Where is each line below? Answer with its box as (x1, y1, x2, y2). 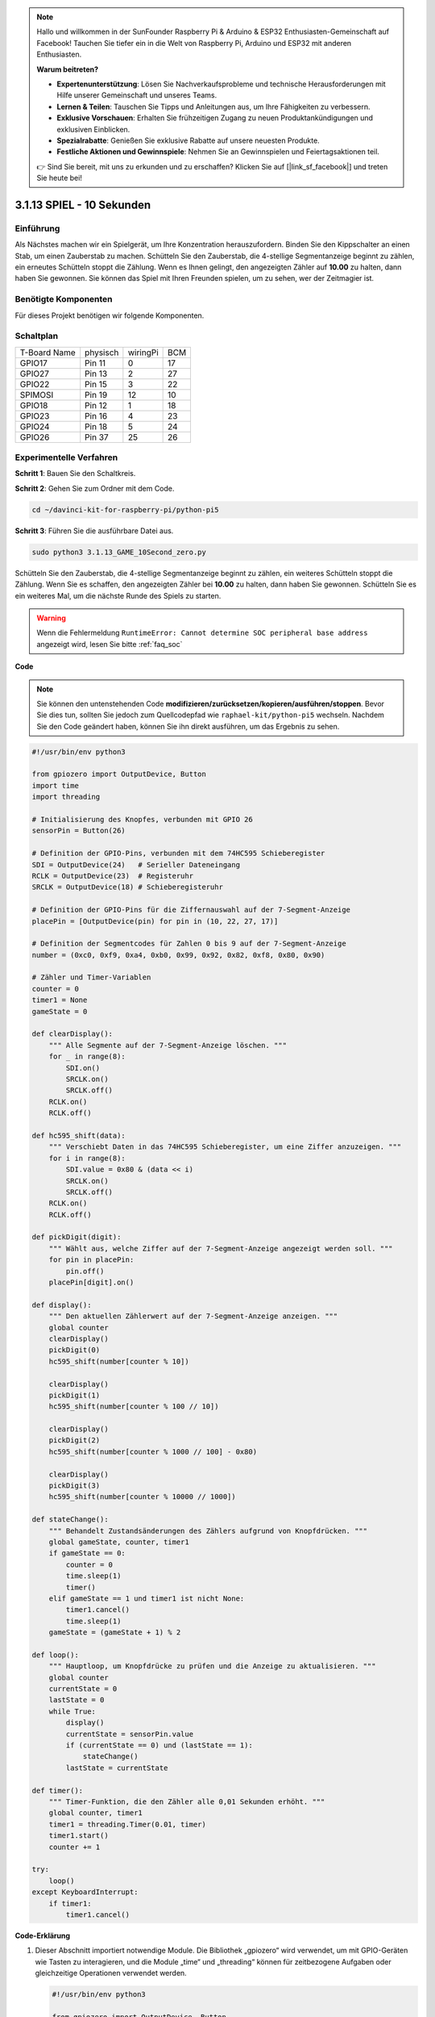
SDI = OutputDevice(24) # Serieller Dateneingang (31, 860, 241, 869)
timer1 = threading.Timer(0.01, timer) (48, 1819, 207, 1829)
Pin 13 (85, 368, 108, 379)
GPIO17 (19, 357, 48, 369)
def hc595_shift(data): (31, 1130, 126, 1140)
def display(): (31, 1300, 92, 1309)
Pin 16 (85, 410, 108, 421)
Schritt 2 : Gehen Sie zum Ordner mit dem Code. (14, 483, 175, 493)
